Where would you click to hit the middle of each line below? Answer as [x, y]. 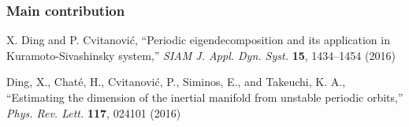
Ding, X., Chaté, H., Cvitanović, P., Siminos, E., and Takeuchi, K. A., [176, 82]
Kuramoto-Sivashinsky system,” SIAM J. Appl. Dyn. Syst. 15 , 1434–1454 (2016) [201, 55]
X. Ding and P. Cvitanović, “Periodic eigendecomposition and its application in [198, 40]
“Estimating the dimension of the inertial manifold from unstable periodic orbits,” [205, 97]
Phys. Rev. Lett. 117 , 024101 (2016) [94, 112]
